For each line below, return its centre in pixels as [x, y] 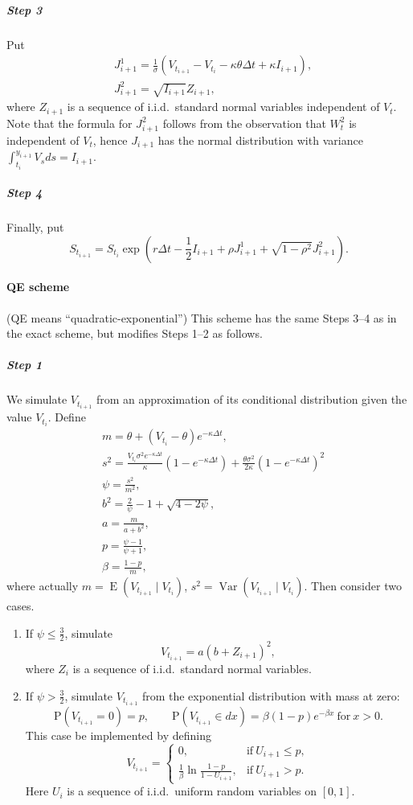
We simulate [37, 399]
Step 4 [25, 193]
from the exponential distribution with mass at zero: [271, 695]
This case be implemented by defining [118, 735]
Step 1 [25, 365]
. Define [67, 417]
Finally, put [35, 227]
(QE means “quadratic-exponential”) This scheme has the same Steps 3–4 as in [202, 317]
